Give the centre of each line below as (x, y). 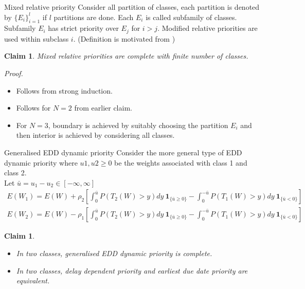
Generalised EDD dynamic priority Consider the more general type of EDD (123, 152)
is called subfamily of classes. (191, 17)
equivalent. (33, 281)
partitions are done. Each (94, 17)
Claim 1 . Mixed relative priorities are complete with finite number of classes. (126, 56)
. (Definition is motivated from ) (124, 38)
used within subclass (37, 38)
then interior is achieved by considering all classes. (95, 135)
